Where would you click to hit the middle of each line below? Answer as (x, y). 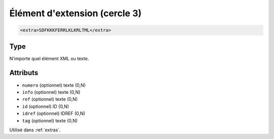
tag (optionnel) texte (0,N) (50, 120)
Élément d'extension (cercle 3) (76, 13)
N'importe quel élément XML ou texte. (49, 58)
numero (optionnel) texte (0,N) (54, 85)
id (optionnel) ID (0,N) (46, 106)
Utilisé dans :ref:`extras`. (35, 130)
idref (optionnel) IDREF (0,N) (54, 114)
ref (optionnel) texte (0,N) (50, 99)
